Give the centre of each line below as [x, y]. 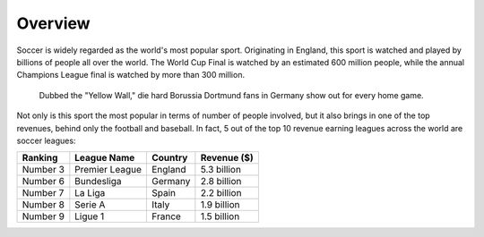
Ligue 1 [90, 216]
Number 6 [43, 182]
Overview [53, 23]
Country [169, 158]
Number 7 [43, 193]
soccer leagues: [46, 140]
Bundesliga [98, 182]
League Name [105, 158]
